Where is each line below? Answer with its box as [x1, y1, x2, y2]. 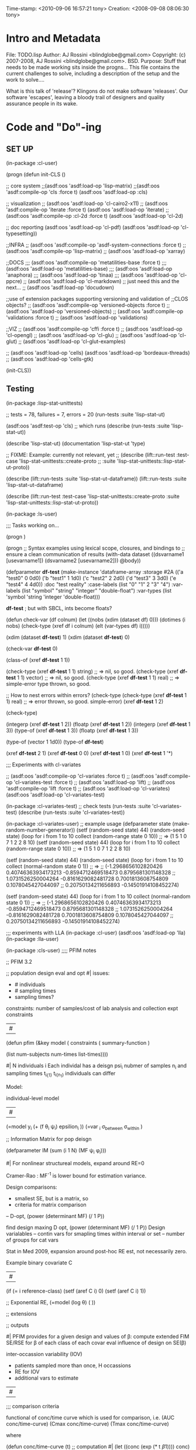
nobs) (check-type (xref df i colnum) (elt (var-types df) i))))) [6, 622, 150, 629]
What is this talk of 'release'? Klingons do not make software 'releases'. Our [6, 88, 188, 95]
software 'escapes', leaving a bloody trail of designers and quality [6, 93, 165, 100]
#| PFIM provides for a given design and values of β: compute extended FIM [6, 1333, 190, 1340]
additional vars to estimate [14, 1374, 79, 1381]
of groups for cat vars [6, 1236, 59, 1243]
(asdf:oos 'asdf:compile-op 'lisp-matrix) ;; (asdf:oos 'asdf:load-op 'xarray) [6, 247, 185, 254]
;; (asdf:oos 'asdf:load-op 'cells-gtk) [6, 355, 94, 362]
